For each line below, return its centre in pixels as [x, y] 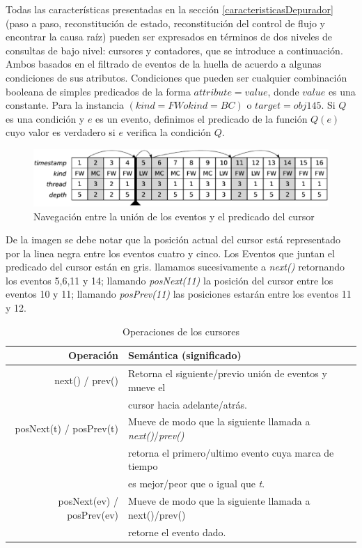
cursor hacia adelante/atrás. [187, 404]
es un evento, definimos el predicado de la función [202, 118]
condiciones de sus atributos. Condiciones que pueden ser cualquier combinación [176, 77]
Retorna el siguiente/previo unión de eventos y [227, 373]
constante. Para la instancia [65, 105]
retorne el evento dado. [177, 532]
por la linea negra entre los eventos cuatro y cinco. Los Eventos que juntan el [170, 253]
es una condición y [45, 118]
